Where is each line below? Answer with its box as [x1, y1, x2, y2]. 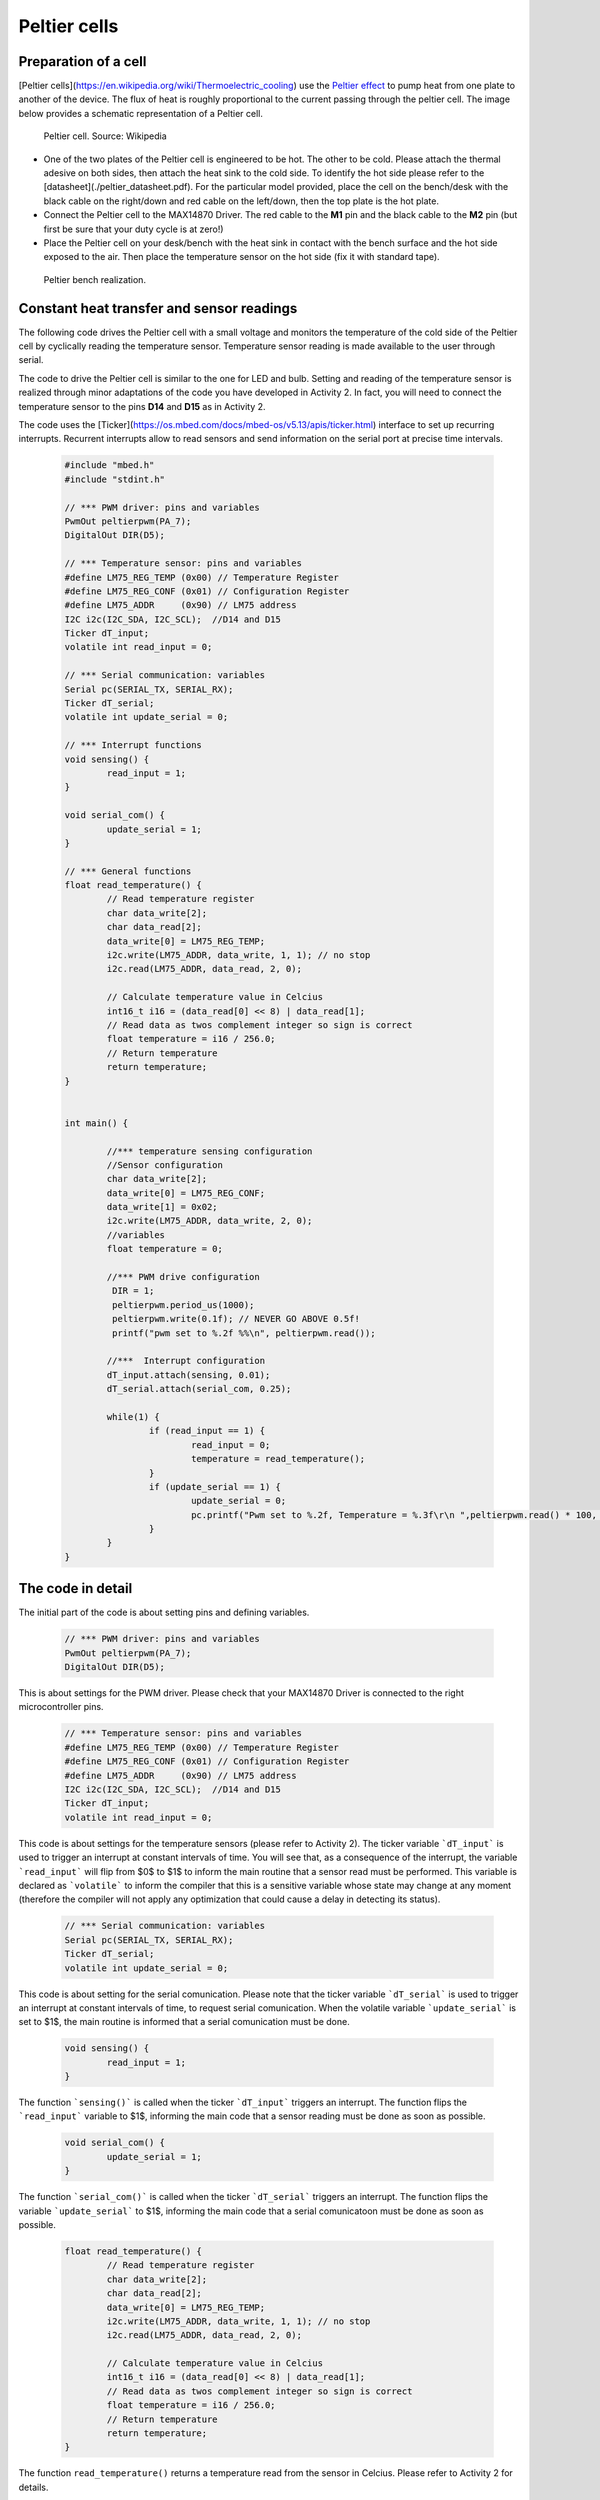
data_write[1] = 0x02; [106, 1201, 219, 1213]
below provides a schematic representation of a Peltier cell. [18, 107, 264, 119]
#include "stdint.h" [64, 473, 165, 485]
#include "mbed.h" [64, 460, 155, 471]
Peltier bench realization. [43, 273, 147, 285]
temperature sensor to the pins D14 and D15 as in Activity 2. [18, 400, 266, 412]
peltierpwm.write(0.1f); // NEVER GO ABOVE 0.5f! [111, 1313, 360, 1325]
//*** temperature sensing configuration [106, 1145, 313, 1157]
